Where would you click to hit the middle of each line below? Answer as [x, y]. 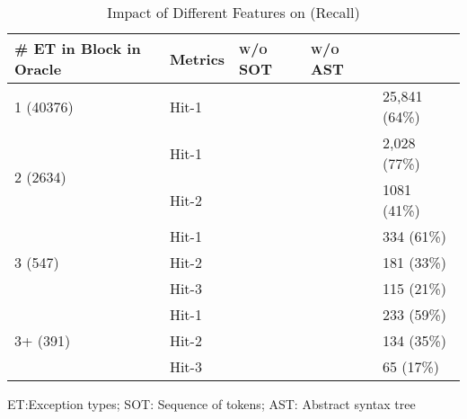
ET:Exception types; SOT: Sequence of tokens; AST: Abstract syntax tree [211, 404]
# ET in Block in [78, 48]
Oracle [38, 69]
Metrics [197, 58]
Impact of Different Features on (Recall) [233, 12]
